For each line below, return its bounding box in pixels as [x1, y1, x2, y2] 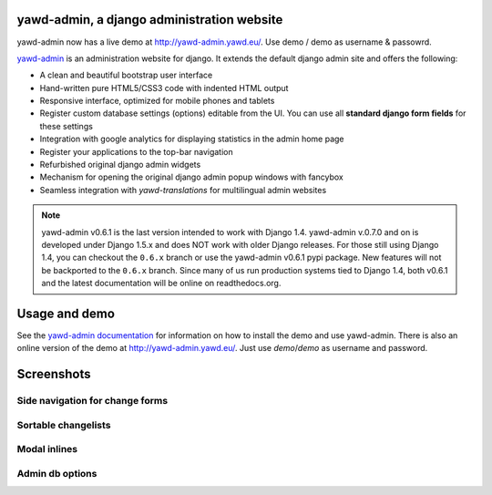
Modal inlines [16, 443, 77, 456]
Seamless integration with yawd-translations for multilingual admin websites [39, 184, 327, 195]
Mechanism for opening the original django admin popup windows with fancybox [39, 171, 343, 182]
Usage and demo [16, 305, 116, 321]
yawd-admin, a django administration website [16, 12, 283, 27]
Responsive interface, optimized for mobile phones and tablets [39, 96, 275, 107]
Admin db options [16, 467, 97, 480]
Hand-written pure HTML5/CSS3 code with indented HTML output [39, 82, 289, 93]
